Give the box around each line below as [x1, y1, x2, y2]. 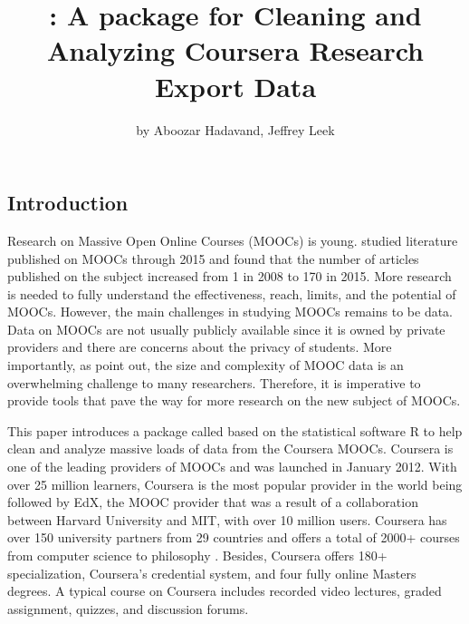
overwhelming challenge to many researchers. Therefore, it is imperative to [7, 373, 421, 392]
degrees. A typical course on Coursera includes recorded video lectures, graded [7, 581, 442, 600]
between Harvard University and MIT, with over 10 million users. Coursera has [7, 510, 447, 529]
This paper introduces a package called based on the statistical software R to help [7, 421, 463, 440]
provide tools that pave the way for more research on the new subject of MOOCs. [7, 391, 461, 410]
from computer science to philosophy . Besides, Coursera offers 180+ [7, 546, 388, 564]
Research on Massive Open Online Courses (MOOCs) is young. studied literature [7, 230, 458, 249]
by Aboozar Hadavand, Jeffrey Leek [136, 120, 335, 139]
